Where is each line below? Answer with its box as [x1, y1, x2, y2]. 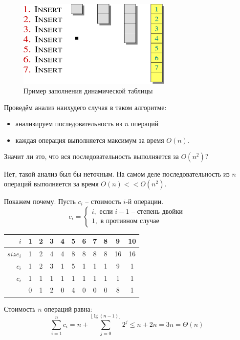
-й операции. [126, 196, 164, 206]
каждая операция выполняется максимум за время [15, 135, 164, 145]
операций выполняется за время [4, 178, 99, 188]
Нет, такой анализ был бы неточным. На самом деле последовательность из [4, 169, 230, 179]
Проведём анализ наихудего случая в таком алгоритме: [4, 102, 167, 112]
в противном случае [100, 218, 159, 225]
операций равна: [44, 303, 92, 314]
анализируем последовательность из [15, 118, 123, 129]
